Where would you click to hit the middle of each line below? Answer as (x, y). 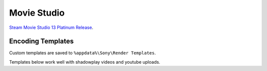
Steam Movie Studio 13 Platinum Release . (51, 27)
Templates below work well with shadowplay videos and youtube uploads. (85, 62)
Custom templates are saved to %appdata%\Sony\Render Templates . (83, 53)
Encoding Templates (42, 41)
